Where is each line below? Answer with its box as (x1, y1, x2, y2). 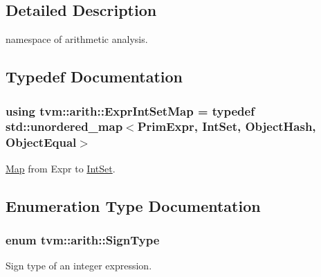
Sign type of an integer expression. (6, 258, 152, 273)
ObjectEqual (6, 134, 77, 151)
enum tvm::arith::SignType (6, 231, 160, 248)
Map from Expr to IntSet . (6, 161, 116, 175)
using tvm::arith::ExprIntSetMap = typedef (6, 102, 255, 119)
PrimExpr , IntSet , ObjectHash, (137, 118, 316, 135)
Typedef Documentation (6, 66, 183, 87)
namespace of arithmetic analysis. (6, 32, 148, 46)
